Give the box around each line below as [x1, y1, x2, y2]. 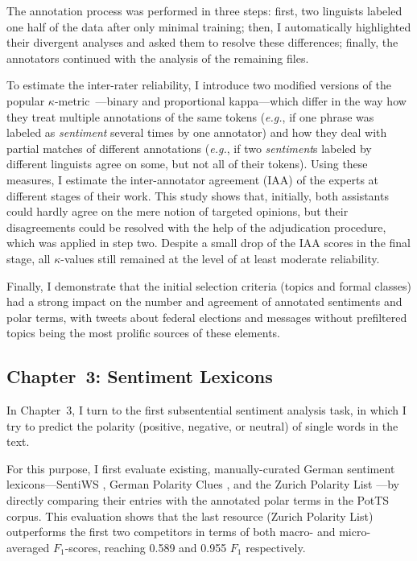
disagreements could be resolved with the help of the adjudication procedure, [6, 218, 386, 235]
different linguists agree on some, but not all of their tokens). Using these [6, 155, 368, 172]
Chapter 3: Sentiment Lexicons [6, 364, 273, 389]
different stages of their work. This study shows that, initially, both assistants [6, 187, 389, 204]
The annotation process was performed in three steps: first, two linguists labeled [6, 2, 403, 19]
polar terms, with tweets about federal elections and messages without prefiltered [6, 308, 407, 325]
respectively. [246, 538, 306, 555]
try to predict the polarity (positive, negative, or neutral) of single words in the [6, 417, 398, 434]
